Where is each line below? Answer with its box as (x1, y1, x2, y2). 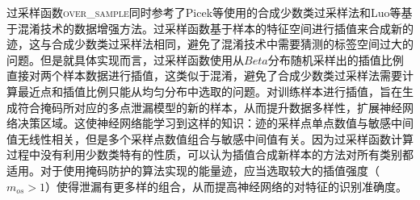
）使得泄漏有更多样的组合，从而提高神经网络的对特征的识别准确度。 (45, 177, 408, 194)
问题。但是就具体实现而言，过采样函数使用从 (6, 51, 244, 68)
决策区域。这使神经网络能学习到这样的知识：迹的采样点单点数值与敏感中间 (17, 115, 414, 131)
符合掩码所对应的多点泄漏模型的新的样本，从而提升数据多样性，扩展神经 (17, 98, 402, 115)
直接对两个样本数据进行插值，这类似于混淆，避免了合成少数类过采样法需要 (6, 67, 402, 84)
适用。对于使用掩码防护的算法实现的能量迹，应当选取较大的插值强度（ (6, 161, 380, 178)
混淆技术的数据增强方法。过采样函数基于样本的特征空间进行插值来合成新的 (17, 19, 414, 36)
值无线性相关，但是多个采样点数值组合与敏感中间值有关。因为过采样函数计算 (6, 130, 414, 147)
